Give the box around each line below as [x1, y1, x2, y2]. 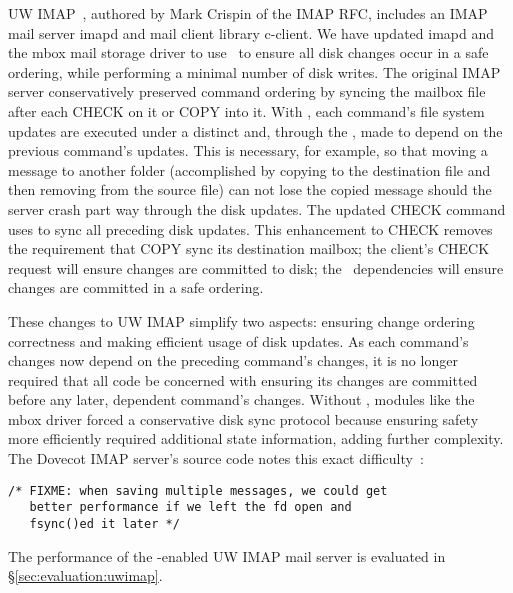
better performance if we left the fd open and [29, 500, 352, 515]
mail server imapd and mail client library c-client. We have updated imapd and [8, 22, 494, 43]
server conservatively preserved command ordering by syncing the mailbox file [8, 81, 486, 102]
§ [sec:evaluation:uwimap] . [8, 565, 163, 586]
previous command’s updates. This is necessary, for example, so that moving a [8, 140, 488, 161]
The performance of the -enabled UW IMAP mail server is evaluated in [8, 545, 446, 566]
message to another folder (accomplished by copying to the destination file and [8, 159, 491, 180]
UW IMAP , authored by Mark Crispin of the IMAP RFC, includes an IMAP [8, 3, 488, 23]
